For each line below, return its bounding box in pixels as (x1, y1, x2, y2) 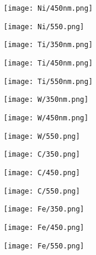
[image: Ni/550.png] (4, 22, 85, 31)
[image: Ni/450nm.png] (4, 4, 93, 13)
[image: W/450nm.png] (4, 113, 89, 122)
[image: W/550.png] (4, 132, 80, 141)
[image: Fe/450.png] (4, 223, 85, 232)
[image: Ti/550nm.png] (4, 77, 93, 86)
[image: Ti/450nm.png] (4, 58, 93, 67)
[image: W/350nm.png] (4, 95, 89, 104)
